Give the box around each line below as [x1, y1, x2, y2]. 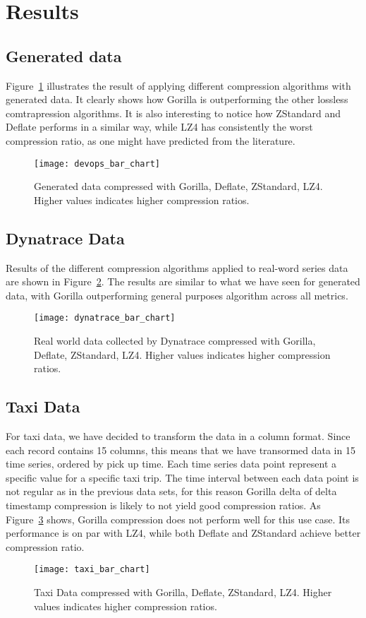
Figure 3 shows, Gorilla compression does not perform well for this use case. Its [6, 511, 350, 526]
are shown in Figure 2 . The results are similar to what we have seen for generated [6, 274, 360, 289]
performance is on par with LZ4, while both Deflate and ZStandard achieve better [6, 525, 361, 540]
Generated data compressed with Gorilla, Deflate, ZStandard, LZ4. [34, 179, 323, 194]
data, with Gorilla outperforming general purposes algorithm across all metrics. [6, 287, 348, 302]
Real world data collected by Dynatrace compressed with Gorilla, [34, 333, 316, 348]
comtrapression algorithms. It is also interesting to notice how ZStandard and [6, 105, 341, 120]
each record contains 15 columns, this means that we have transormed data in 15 [6, 442, 355, 457]
